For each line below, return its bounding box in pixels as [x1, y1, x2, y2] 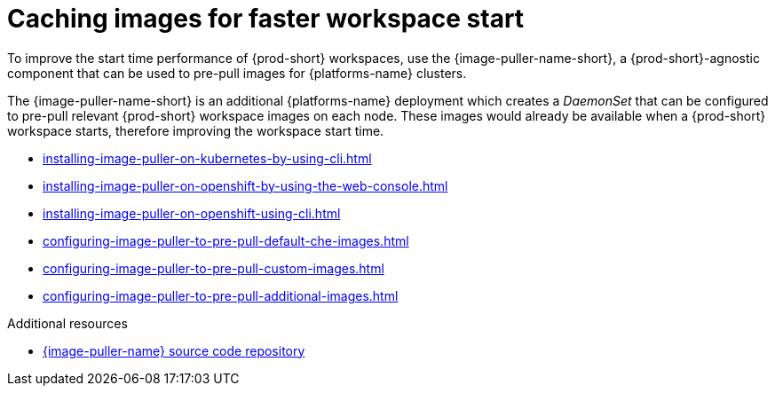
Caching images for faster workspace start [7, 4, 525, 34]
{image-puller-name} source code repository [43, 342, 305, 358]
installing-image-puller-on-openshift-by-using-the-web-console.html [43, 177, 448, 193]
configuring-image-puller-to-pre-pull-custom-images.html [43, 260, 384, 276]
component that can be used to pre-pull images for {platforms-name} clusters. [7, 65, 467, 81]
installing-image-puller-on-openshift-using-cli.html [43, 205, 341, 221]
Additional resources [7, 315, 128, 331]
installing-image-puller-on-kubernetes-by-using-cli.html [43, 150, 372, 166]
